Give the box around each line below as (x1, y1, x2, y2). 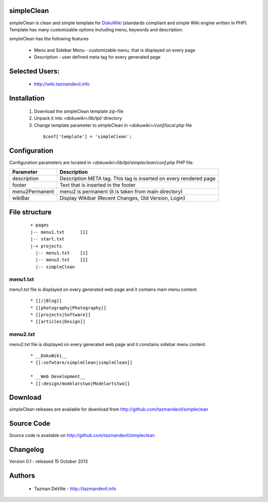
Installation (9, 94, 45, 103)
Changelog (9, 445, 44, 454)
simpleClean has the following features (9, 36, 89, 42)
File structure (9, 208, 52, 216)
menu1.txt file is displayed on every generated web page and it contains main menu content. (9, 286, 198, 292)
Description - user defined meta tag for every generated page (34, 54, 161, 60)
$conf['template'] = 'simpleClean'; (43, 134, 132, 140)
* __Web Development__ (30, 374, 86, 379)
